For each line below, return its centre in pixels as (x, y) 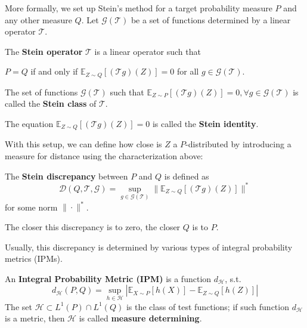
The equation (29, 124)
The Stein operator (44, 51)
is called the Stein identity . (205, 124)
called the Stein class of (51, 103)
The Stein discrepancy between (66, 176)
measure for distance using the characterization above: (104, 156)
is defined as (187, 176)
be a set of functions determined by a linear (211, 19)
